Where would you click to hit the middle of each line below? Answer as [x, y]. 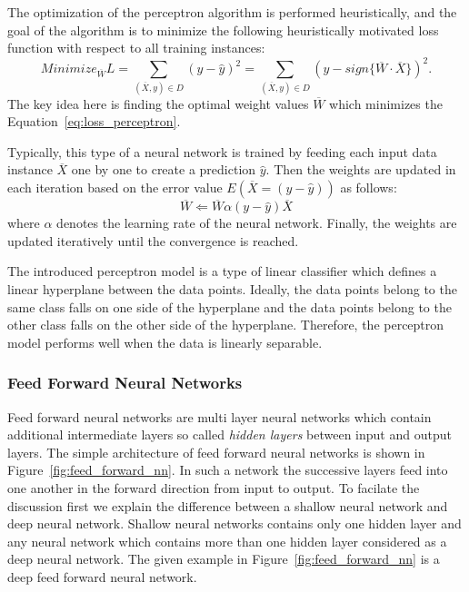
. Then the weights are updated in [361, 169]
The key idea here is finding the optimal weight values [158, 103]
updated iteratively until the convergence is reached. [153, 240]
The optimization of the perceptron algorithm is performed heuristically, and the [232, 12]
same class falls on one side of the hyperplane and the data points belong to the [230, 306]
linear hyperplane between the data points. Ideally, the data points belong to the [232, 288]
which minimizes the [386, 103]
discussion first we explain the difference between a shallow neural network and [228, 505]
